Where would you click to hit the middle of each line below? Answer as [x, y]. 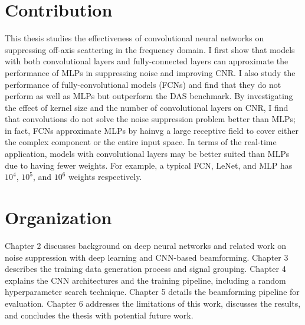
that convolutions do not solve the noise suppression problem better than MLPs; [150, 119]
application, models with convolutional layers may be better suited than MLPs [147, 154]
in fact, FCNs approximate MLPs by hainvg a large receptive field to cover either [152, 130]
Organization [58, 217]
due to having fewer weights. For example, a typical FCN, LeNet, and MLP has [149, 165]
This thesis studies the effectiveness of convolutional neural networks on [135, 38]
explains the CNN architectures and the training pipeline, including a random [145, 280]
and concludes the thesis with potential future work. [99, 315]
